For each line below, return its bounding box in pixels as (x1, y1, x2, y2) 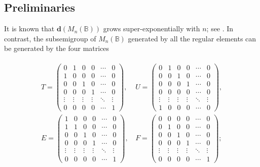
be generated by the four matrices (4, 43, 109, 53)
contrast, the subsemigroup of (4, 33, 96, 43)
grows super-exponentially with (103, 23, 200, 34)
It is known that (4, 23, 55, 34)
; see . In (206, 23, 234, 34)
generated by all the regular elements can (128, 33, 256, 43)
